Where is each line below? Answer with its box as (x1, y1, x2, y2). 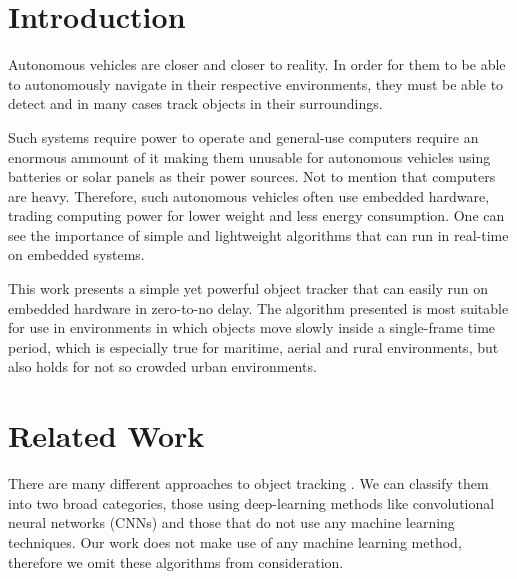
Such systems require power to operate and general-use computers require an (8, 126, 479, 147)
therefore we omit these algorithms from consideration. (8, 551, 344, 572)
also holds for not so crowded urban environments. (8, 356, 317, 377)
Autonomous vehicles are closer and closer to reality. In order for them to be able (8, 54, 506, 75)
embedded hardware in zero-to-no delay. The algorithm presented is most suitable (8, 297, 509, 318)
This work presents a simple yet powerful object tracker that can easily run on (8, 278, 489, 299)
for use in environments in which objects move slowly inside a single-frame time (8, 317, 496, 338)
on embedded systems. (8, 244, 145, 265)
